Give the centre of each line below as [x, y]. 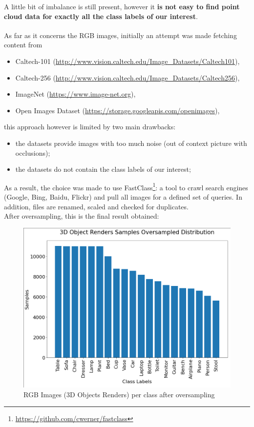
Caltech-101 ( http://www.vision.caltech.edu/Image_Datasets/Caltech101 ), [127, 61]
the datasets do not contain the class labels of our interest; [103, 169]
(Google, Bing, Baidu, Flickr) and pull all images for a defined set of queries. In [123, 196]
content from [23, 45]
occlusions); [33, 152]
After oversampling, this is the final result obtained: [82, 216]
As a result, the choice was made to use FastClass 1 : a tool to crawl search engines [126, 186]
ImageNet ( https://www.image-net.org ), [75, 94]
